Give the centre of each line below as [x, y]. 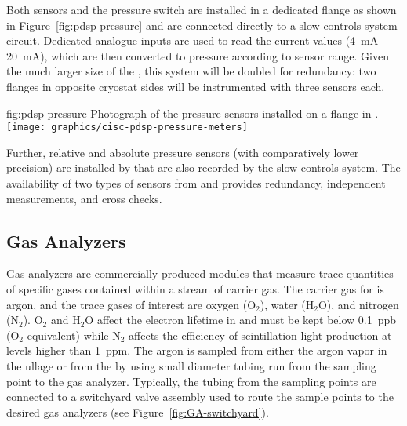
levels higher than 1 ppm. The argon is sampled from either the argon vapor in [197, 350]
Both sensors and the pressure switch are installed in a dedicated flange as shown [202, 9]
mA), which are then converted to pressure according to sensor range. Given [205, 55]
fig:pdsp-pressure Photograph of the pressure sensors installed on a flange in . [193, 113]
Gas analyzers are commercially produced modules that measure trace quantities [200, 273]
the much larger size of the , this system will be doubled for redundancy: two [191, 71]
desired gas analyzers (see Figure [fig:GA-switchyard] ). [138, 411]
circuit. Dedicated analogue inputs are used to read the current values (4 [181, 40]
